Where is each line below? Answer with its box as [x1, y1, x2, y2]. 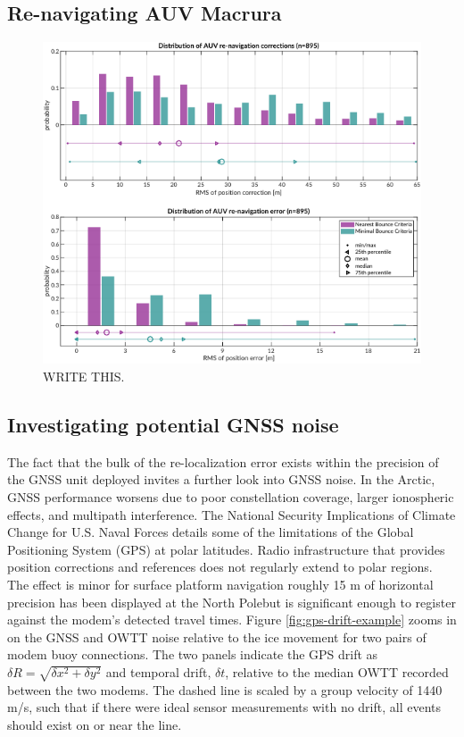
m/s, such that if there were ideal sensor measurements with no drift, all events [7, 698, 442, 716]
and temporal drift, [105, 662, 211, 681]
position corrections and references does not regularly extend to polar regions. [7, 557, 433, 576]
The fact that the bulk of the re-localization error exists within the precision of [7, 452, 439, 471]
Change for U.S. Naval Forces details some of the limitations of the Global [7, 523, 414, 541]
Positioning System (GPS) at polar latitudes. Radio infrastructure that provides [7, 540, 445, 558]
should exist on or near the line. [7, 715, 182, 733]
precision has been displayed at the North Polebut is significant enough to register [7, 592, 456, 611]
